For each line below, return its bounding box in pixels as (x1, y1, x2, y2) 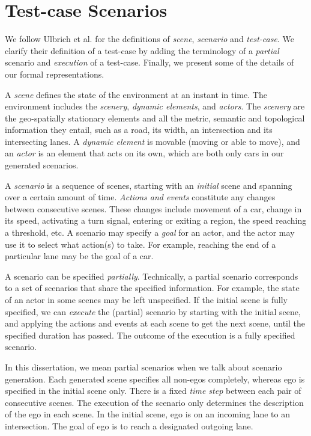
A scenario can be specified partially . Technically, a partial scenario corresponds (5, 269, 298, 282)
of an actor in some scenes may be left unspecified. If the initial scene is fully (5, 293, 288, 306)
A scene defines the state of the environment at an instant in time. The (5, 88, 267, 100)
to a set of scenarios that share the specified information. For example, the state (5, 281, 300, 294)
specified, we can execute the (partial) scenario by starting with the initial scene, (5, 305, 301, 318)
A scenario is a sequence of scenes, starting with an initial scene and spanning (5, 179, 292, 191)
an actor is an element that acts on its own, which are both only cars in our (5, 147, 284, 159)
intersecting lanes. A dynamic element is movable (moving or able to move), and (5, 135, 300, 147)
